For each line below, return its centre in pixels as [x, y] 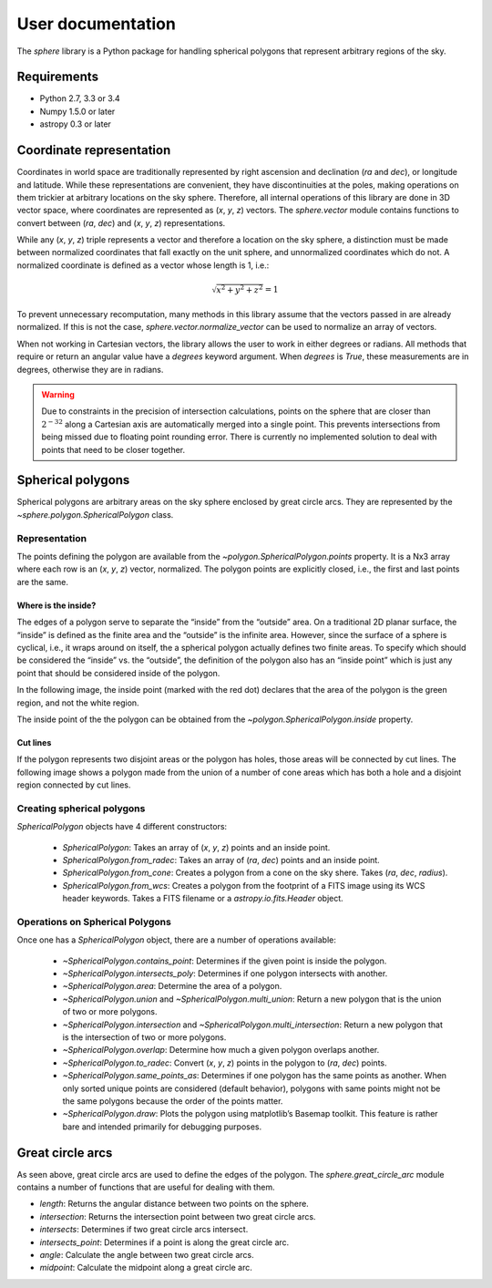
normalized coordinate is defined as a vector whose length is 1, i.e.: [143, 265]
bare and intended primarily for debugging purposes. [162, 1127]
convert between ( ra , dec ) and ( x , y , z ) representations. [121, 222]
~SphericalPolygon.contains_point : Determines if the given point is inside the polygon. [225, 961]
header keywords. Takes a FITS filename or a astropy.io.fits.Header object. [203, 899]
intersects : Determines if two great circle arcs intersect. [144, 1230]
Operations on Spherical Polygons [94, 922]
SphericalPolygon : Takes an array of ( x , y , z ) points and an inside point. [196, 847]
